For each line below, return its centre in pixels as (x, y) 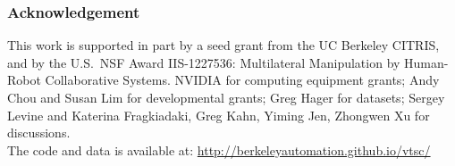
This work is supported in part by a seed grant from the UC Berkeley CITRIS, (223, 45)
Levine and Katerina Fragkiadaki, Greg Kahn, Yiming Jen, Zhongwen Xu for (219, 115)
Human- (426, 62)
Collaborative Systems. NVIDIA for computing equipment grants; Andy (242, 80)
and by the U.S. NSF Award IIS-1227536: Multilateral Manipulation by (204, 62)
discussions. (39, 133)
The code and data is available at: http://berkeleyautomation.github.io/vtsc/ (219, 149)
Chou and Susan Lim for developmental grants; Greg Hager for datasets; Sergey (226, 97)
